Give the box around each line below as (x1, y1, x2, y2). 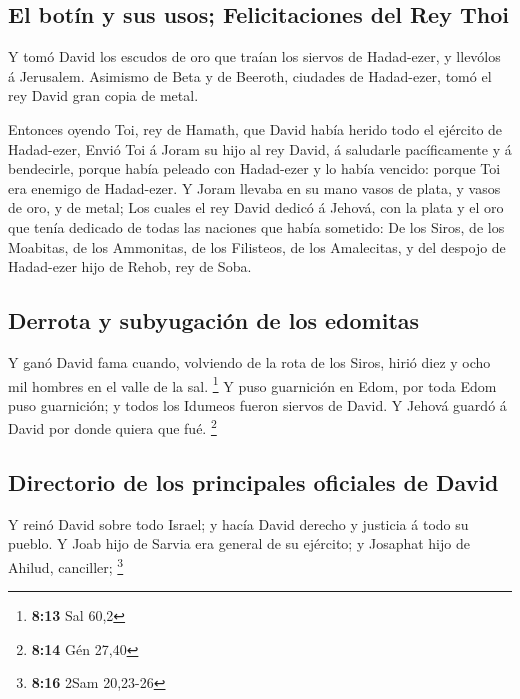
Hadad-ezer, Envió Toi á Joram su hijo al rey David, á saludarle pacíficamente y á (8, 138, 512, 159)
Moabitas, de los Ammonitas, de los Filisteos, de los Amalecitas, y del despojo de (8, 236, 506, 257)
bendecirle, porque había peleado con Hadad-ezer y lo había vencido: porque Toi (8, 158, 501, 179)
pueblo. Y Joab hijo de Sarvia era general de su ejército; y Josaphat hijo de (8, 533, 470, 554)
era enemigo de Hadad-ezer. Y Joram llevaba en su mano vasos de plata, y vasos (8, 177, 501, 198)
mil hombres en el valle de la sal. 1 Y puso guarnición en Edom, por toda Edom (8, 372, 497, 396)
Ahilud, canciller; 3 (8, 554, 124, 577)
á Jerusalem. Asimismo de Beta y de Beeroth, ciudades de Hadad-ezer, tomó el (8, 65, 492, 86)
